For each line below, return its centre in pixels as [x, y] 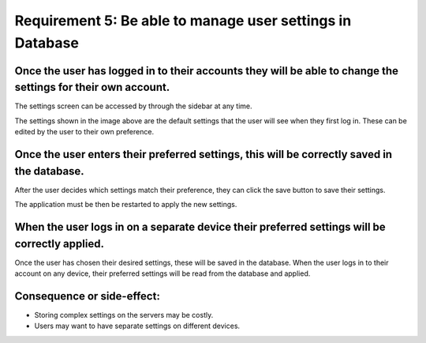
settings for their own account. [92, 87]
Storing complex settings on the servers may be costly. [124, 315]
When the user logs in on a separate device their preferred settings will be [200, 226]
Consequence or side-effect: [88, 296]
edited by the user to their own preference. [84, 132]
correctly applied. [59, 244]
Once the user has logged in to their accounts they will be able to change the [206, 71]
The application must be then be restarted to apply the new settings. [126, 205]
